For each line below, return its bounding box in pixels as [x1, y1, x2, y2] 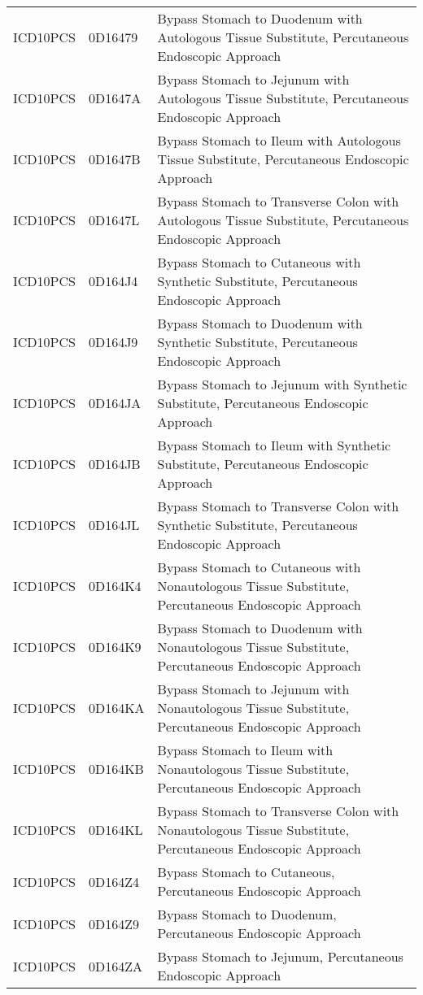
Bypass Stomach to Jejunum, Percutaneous [157, 947, 403, 966]
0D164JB [88, 454, 141, 473]
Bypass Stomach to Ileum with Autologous [157, 131, 401, 150]
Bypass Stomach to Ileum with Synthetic [157, 436, 391, 454]
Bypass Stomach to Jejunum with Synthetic [157, 375, 408, 393]
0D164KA [88, 698, 145, 717]
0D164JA [88, 393, 142, 412]
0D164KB [88, 759, 144, 778]
